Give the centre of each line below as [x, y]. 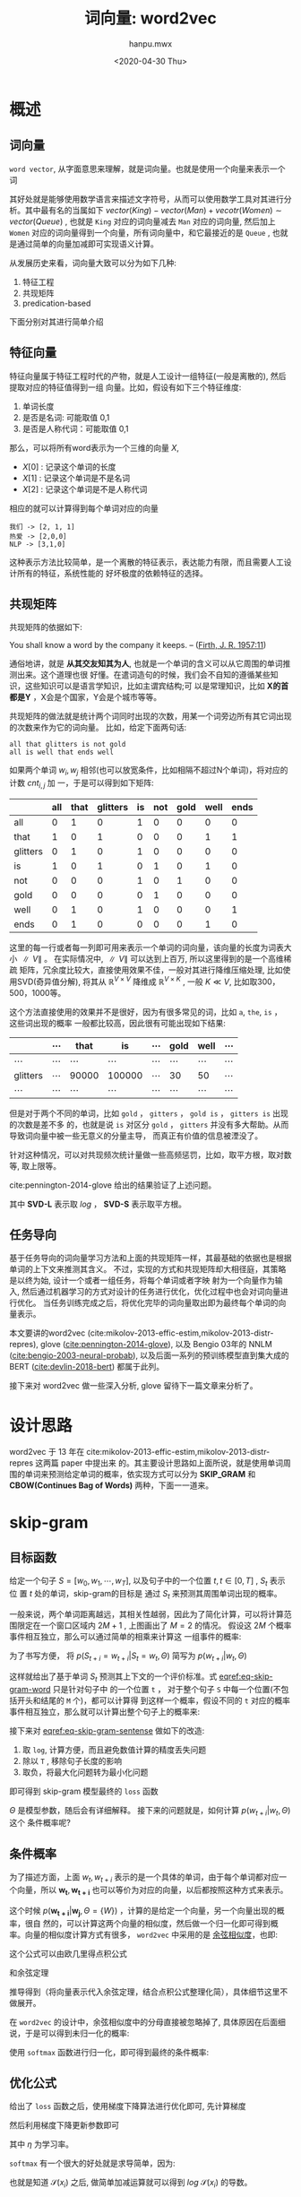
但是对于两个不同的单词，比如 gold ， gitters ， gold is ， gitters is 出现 [149, 1113]
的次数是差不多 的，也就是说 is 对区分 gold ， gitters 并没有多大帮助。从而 [149, 1124]
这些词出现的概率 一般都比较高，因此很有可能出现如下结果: [117, 1023]
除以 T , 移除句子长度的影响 [72, 1760]
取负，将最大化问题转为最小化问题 [85, 1772]
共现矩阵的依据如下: [46, 627]
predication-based [56, 303]
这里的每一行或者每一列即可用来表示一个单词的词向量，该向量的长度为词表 [146, 947]
